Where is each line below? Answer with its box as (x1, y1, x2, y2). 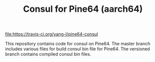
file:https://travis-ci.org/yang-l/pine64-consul (5, 31, 98, 37)
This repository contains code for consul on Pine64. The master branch (5, 41, 151, 47)
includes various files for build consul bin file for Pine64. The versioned (5, 46, 150, 52)
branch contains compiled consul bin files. (5, 51, 91, 57)
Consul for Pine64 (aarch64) (23, 3, 143, 15)
